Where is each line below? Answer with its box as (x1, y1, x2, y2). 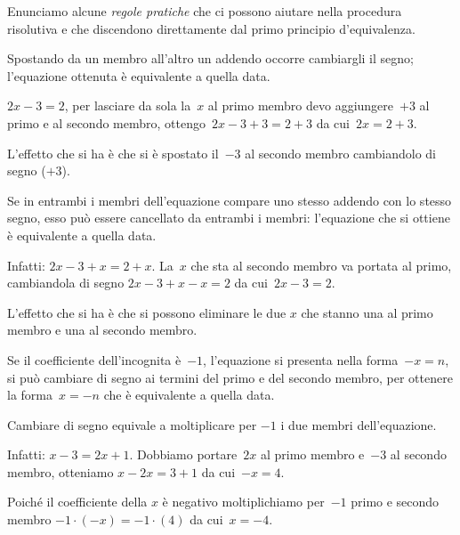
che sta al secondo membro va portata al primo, (190, 255, 452, 274)
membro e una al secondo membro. (7, 320, 198, 339)
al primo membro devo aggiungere (207, 96, 394, 115)
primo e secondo (351, 492, 440, 511)
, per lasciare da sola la (64, 96, 191, 115)
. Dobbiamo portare (129, 445, 238, 464)
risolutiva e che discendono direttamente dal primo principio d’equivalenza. (7, 19, 416, 37)
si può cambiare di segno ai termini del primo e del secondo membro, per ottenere (7, 368, 453, 386)
